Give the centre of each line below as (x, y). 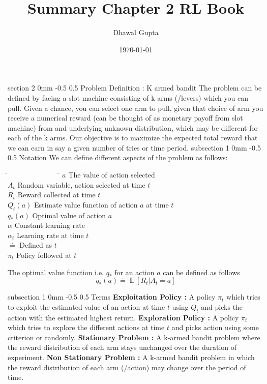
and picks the (222, 306)
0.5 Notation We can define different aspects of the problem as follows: (118, 157)
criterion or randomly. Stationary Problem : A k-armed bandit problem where (134, 337)
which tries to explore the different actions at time (86, 327)
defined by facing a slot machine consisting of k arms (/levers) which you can (128, 97)
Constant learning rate (50, 225)
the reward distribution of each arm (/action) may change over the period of (127, 367)
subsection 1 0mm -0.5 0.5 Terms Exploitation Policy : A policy (112, 297)
